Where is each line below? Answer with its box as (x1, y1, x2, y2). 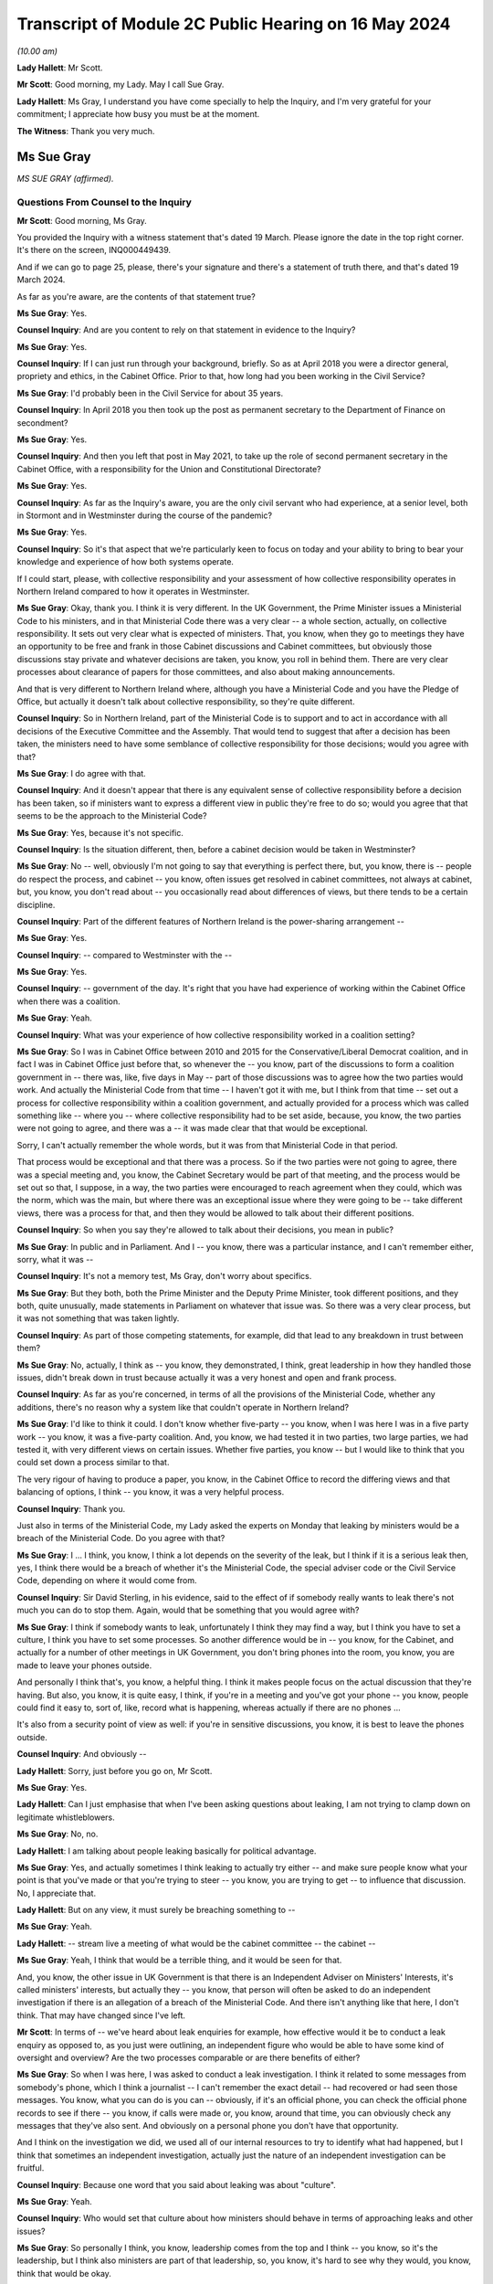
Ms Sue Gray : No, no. (16, 1828, 99, 1840)
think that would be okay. (16, 2268, 111, 2279)
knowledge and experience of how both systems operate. (16, 556, 235, 567)
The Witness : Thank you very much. (16, 125, 155, 136)
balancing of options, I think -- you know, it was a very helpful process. (16, 1486, 285, 1497)
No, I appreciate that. (16, 1887, 96, 1898)
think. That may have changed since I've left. (16, 2010, 186, 2021)
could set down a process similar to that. (16, 1457, 170, 1468)
